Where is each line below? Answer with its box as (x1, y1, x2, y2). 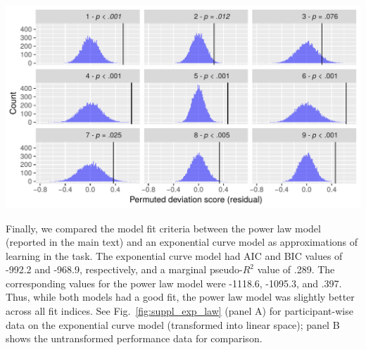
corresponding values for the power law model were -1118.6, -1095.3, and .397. (6, 275, 342, 290)
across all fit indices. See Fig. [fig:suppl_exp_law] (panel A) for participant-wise (6, 304, 353, 318)
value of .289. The (257, 262, 335, 277)
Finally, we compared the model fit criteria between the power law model (6, 220, 321, 235)
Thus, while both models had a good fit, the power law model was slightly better (6, 289, 355, 304)
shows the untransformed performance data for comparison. (6, 331, 263, 346)
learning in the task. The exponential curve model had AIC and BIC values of (6, 248, 343, 263)
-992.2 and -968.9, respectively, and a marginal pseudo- (6, 262, 243, 277)
